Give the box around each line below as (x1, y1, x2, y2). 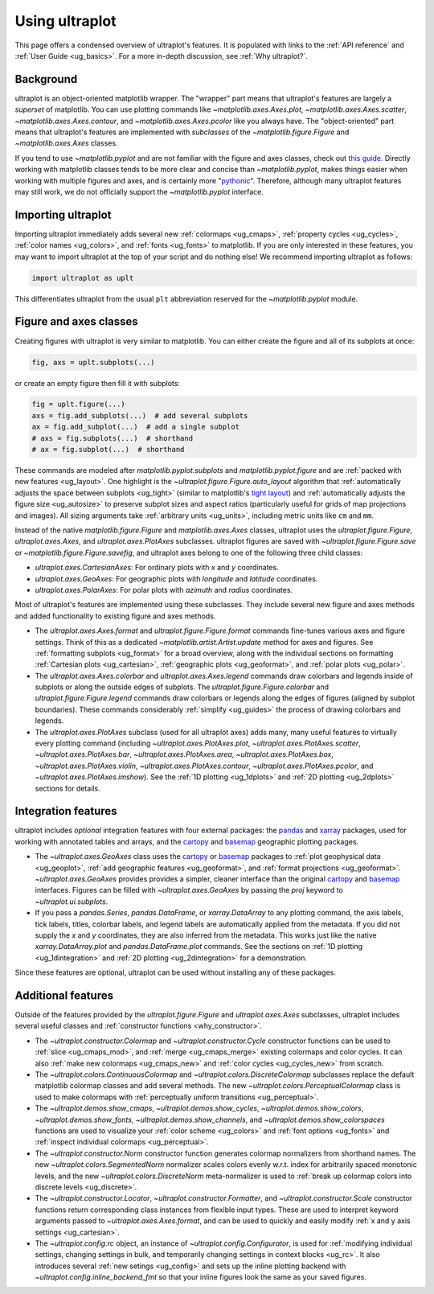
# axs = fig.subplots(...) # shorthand (31, 433, 193, 442)
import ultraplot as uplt (31, 273, 134, 282)
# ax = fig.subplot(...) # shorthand (31, 445, 185, 454)
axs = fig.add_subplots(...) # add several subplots (31, 411, 248, 420)
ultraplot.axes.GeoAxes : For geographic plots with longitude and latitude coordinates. (35, 573, 318, 583)
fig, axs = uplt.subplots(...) (31, 358, 156, 367)
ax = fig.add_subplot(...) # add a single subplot (31, 422, 240, 432)
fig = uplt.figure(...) (31, 400, 126, 409)
